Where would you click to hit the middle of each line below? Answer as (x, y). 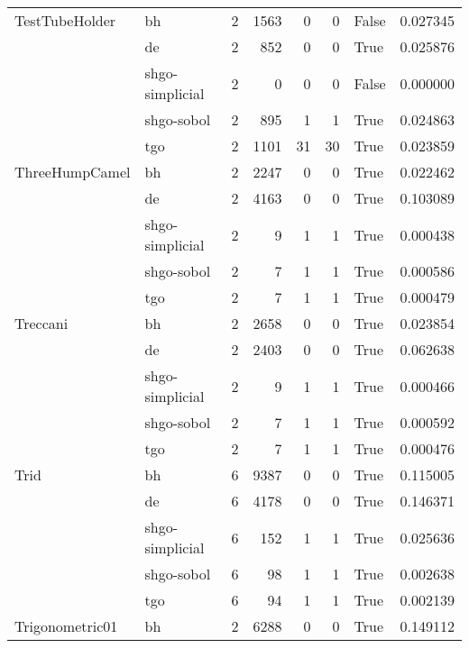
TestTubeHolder (65, 20)
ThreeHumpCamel (73, 172)
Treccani (41, 323)
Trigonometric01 (66, 626)
